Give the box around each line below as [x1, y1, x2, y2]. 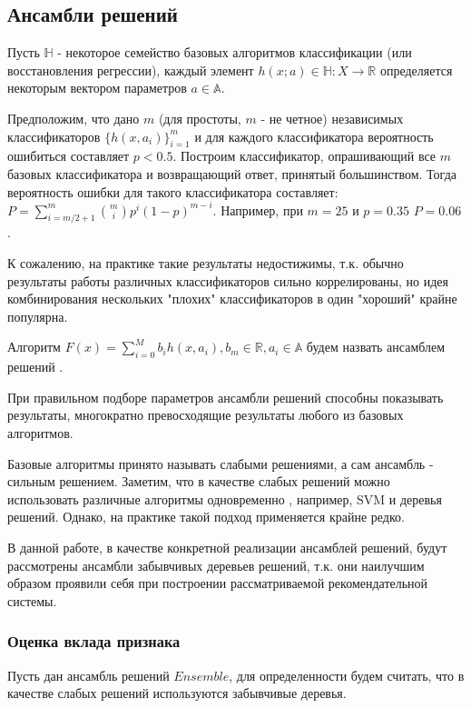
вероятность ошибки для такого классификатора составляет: [7, 182, 339, 201]
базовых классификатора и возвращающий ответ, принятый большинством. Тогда [7, 164, 456, 183]
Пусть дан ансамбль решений [7, 665, 170, 684]
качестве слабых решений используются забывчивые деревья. [7, 683, 347, 703]
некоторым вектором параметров [7, 78, 187, 97]
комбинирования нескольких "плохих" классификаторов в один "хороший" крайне [7, 289, 457, 308]
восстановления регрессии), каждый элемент [7, 60, 254, 79]
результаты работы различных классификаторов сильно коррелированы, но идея [7, 271, 448, 290]
